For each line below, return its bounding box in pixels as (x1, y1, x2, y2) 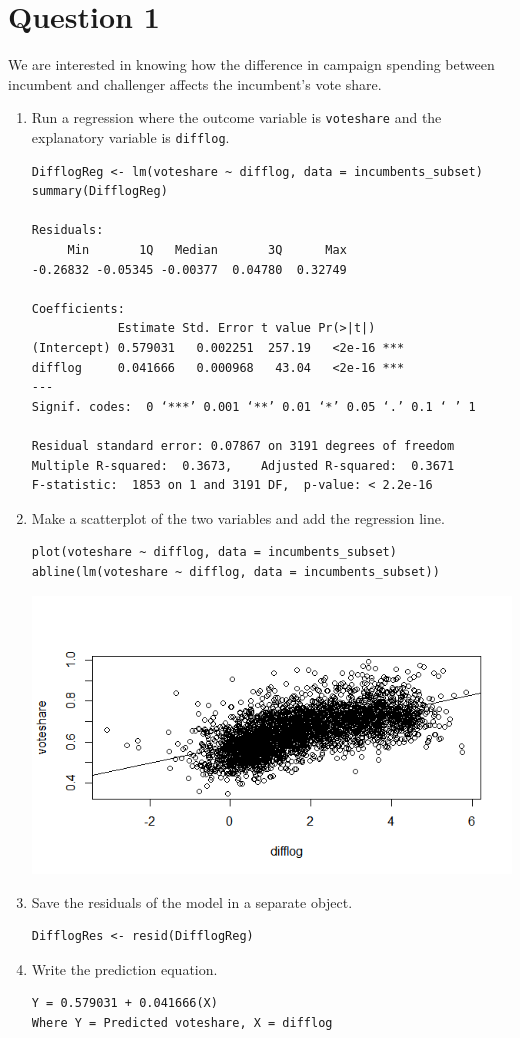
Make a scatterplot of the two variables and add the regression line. (31, 507, 445, 528)
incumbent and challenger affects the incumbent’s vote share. (8, 73, 382, 94)
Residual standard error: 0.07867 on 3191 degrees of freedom (31, 438, 455, 453)
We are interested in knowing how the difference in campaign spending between (8, 54, 495, 75)
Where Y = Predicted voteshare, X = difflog (31, 1016, 333, 1031)
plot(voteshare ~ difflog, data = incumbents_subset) (31, 545, 397, 560)
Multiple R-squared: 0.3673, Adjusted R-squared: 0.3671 (31, 458, 455, 473)
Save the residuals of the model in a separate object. (31, 891, 353, 912)
